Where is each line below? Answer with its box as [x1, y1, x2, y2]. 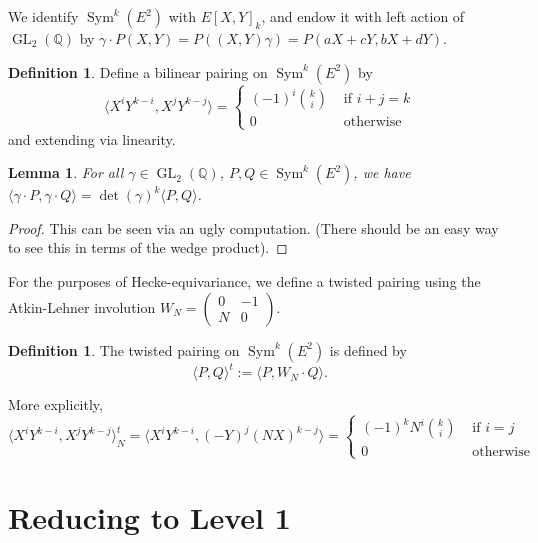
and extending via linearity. [8, 128, 176, 149]
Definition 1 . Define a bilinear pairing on [8, 61, 268, 82]
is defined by [329, 339, 407, 360]
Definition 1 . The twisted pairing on [8, 339, 240, 360]
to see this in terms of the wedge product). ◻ [8, 237, 288, 258]
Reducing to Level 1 [8, 496, 291, 537]
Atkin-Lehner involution [8, 296, 156, 317]
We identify [8, 6, 79, 26]
